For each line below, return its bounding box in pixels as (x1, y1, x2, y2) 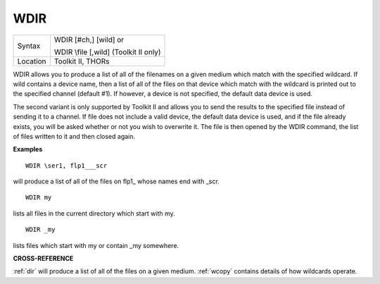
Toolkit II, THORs (53, 56, 110, 66)
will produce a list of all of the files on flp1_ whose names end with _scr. (13, 177, 220, 186)
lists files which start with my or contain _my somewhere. (13, 241, 179, 249)
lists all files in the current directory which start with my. (13, 209, 175, 218)
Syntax (17, 41, 41, 51)
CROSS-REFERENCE (13, 254, 74, 263)
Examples (13, 145, 43, 154)
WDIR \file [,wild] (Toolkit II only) (53, 47, 161, 56)
